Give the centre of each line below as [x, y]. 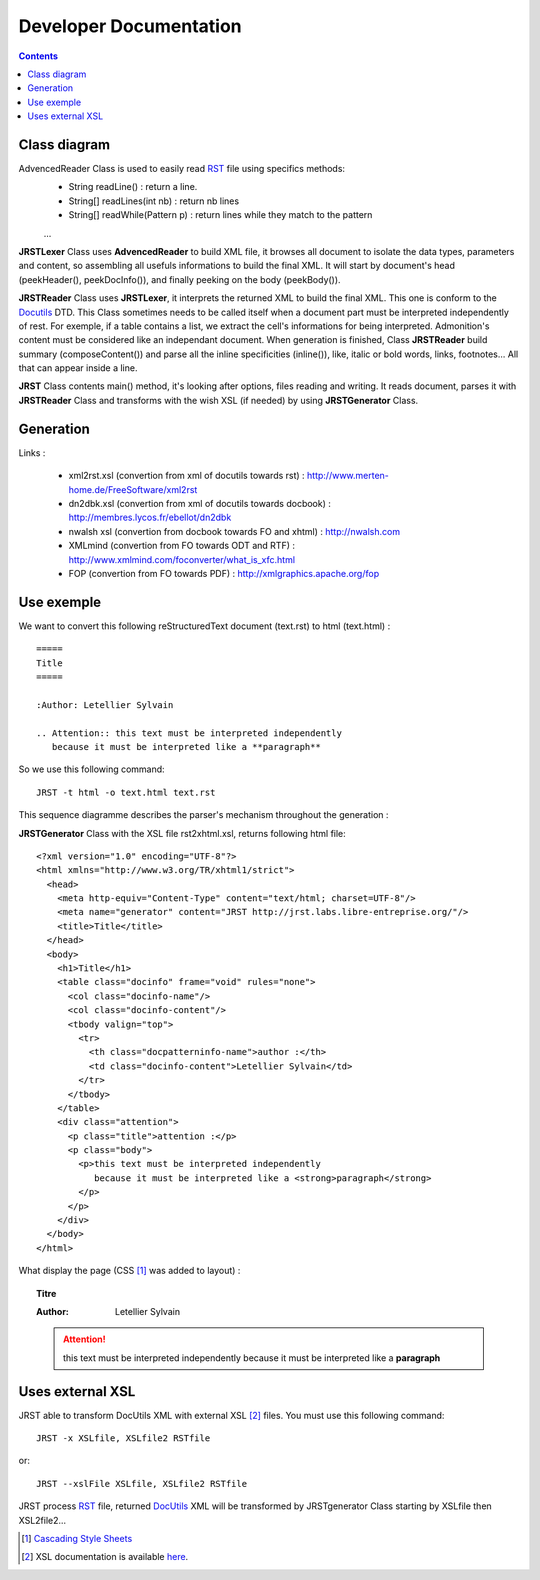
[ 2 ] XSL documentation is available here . [105, 1557]
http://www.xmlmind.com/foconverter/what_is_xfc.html [181, 559]
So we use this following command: [91, 769]
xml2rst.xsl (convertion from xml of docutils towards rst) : [186, 476]
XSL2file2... [42, 1520]
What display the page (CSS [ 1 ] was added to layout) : [129, 1271]
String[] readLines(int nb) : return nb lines [154, 201]
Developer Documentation [130, 26]
